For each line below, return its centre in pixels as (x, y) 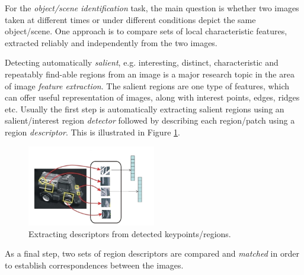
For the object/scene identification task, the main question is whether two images (152, 8)
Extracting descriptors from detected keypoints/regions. (130, 233)
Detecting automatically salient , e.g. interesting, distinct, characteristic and (142, 62)
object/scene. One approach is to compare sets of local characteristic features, (146, 31)
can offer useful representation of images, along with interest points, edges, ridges (152, 97)
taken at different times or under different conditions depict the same (130, 19)
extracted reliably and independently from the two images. (111, 42)
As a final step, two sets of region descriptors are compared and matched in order (152, 253)
